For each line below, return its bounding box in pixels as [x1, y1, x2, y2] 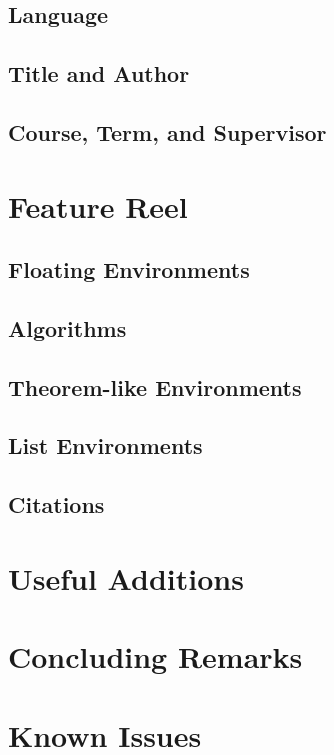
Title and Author [8, 58, 190, 89]
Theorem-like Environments [8, 371, 302, 402]
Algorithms [8, 312, 127, 343]
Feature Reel [8, 185, 188, 226]
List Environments [8, 430, 203, 461]
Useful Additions [8, 557, 244, 598]
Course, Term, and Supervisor [8, 116, 327, 147]
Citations [8, 489, 105, 520]
